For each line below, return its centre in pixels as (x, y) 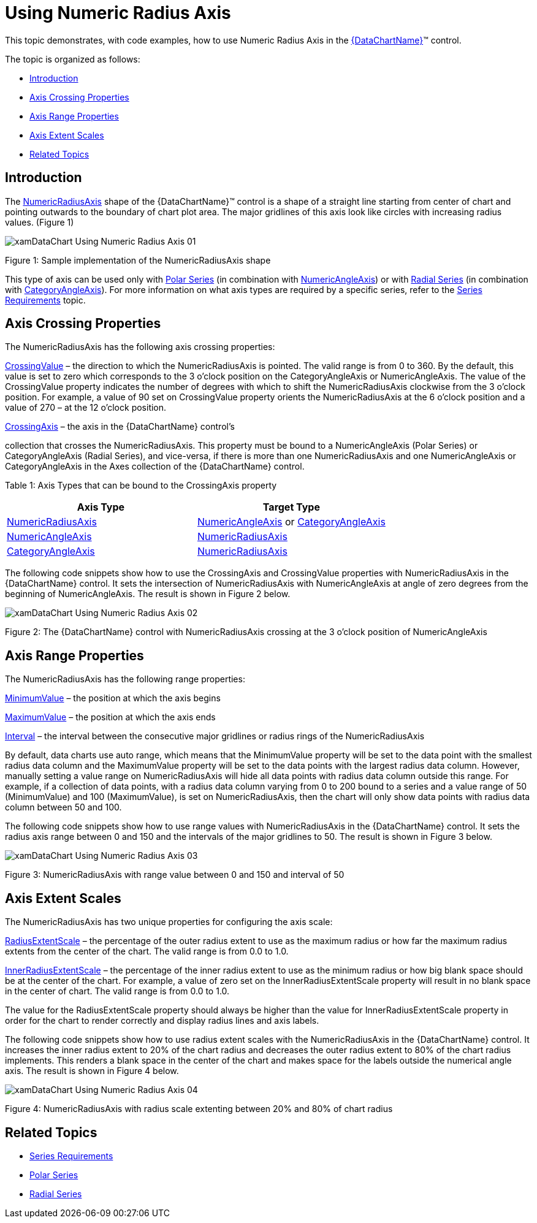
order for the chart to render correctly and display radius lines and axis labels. (162, 1021)
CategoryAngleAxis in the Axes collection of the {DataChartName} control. (155, 467)
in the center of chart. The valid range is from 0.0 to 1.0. (117, 991)
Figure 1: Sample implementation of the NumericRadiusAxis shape (138, 260)
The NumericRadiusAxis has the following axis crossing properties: (140, 347)
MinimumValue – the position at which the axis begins (113, 698)
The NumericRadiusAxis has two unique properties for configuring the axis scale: (169, 922)
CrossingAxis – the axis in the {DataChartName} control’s (120, 427)
